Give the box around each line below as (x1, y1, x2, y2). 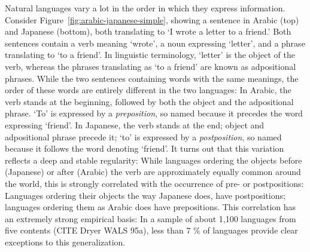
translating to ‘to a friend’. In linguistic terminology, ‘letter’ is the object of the (5, 48, 295, 61)
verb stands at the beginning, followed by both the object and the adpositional (5, 95, 294, 107)
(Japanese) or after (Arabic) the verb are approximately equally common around (5, 165, 301, 178)
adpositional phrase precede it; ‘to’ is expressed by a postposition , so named (5, 130, 282, 143)
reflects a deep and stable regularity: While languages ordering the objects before (5, 153, 302, 166)
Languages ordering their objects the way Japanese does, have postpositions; (5, 189, 285, 201)
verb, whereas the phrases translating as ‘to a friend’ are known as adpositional (5, 60, 296, 72)
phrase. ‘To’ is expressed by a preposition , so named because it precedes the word (5, 107, 303, 119)
